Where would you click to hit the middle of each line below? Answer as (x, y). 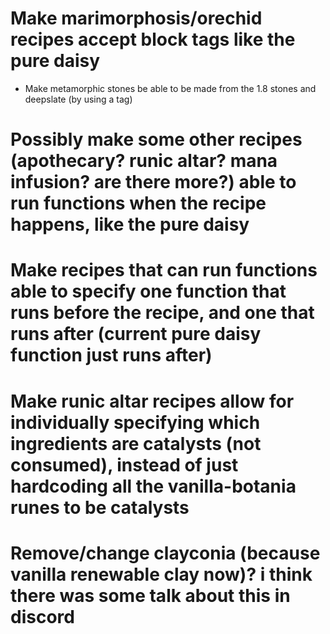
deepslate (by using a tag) (78, 99)
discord (42, 616)
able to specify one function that (148, 291)
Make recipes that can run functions (164, 270)
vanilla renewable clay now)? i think (161, 574)
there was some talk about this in (150, 595)
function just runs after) (111, 355)
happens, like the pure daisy (130, 224)
